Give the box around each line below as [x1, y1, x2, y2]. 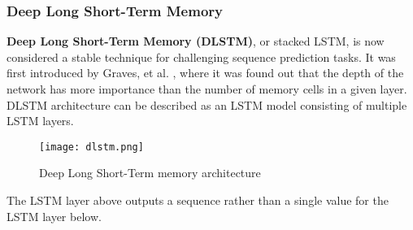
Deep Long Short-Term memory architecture [39, 164, 261, 181]
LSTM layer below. [7, 207, 102, 224]
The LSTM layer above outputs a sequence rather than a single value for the [7, 192, 389, 209]
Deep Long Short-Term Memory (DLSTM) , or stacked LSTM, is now [7, 33, 385, 50]
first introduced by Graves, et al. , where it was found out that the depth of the [7, 64, 404, 81]
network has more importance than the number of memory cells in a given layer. [7, 80, 407, 97]
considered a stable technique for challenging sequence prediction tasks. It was [7, 48, 396, 65]
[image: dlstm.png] [39, 141, 144, 153]
